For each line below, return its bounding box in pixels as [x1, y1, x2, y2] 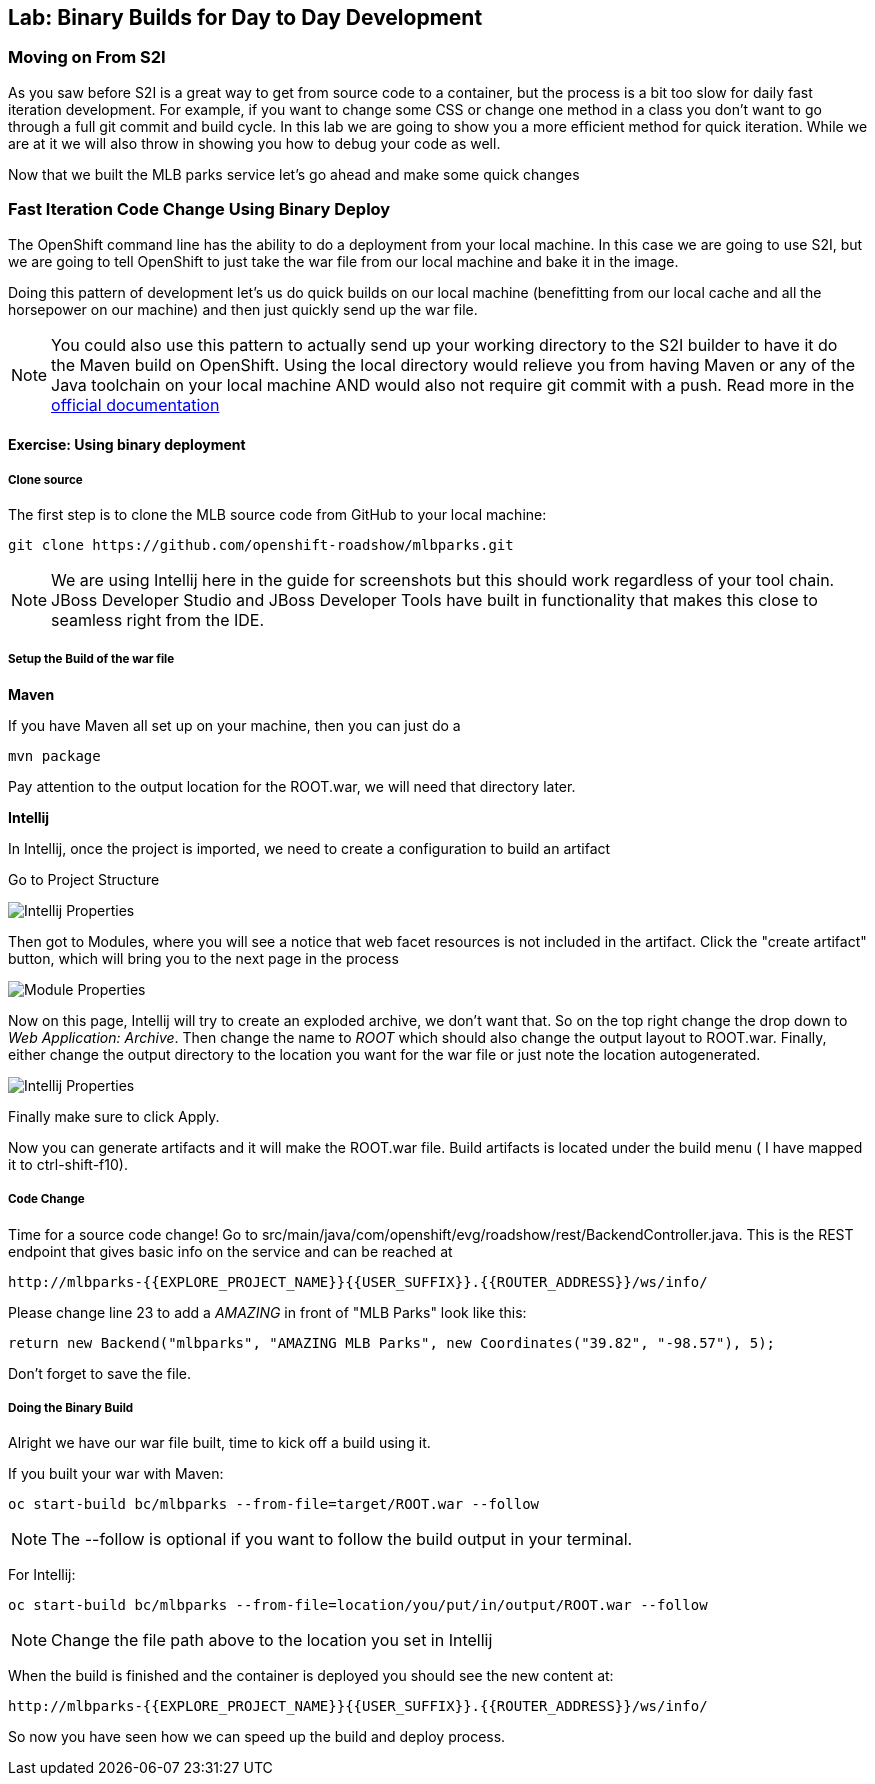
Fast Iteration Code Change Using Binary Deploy [8, 199, 391, 220]
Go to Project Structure [8, 870, 160, 888]
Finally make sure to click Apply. [8, 1107, 220, 1125]
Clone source [8, 472, 83, 487]
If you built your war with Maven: [8, 1465, 224, 1483]
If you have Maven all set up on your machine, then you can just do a [8, 716, 461, 734]
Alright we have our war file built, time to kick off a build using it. [8, 1434, 431, 1452]
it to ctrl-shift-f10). [8, 1155, 128, 1173]
